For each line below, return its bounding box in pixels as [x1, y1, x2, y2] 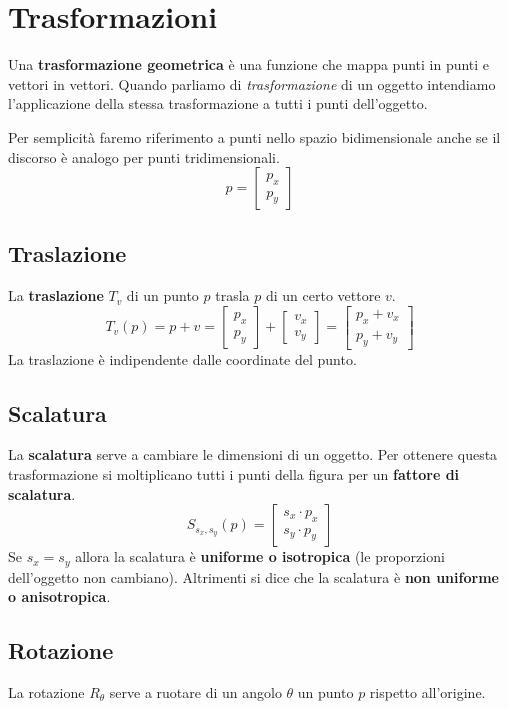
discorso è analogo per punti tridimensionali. [8, 146, 280, 167]
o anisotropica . [8, 586, 111, 607]
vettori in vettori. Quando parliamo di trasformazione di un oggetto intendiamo [8, 73, 496, 94]
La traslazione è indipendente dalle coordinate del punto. [8, 348, 357, 369]
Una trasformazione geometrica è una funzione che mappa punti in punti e [8, 54, 490, 75]
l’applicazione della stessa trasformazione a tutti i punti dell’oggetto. [8, 93, 428, 114]
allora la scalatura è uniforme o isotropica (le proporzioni [75, 546, 445, 567]
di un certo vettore [265, 285, 381, 306]
